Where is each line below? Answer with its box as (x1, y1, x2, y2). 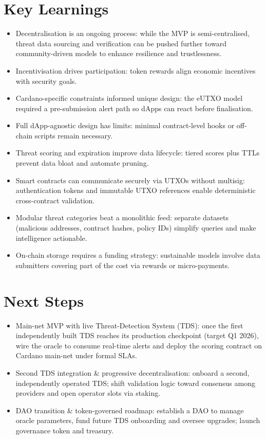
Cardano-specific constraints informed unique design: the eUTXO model (15, 93, 243, 103)
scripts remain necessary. (34, 130, 113, 141)
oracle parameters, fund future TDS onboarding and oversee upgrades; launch (15, 415, 260, 426)
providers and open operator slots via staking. (15, 388, 161, 398)
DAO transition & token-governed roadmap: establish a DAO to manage (15, 405, 244, 415)
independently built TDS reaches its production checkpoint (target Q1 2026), (15, 330, 259, 341)
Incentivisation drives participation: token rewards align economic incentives (15, 65, 256, 76)
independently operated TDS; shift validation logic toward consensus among (15, 377, 255, 388)
